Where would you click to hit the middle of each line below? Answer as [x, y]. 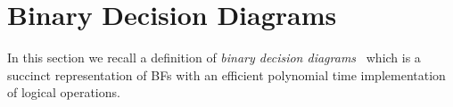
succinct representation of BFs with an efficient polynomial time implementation [226, 74]
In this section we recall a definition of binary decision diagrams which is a [214, 58]
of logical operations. [64, 92]
